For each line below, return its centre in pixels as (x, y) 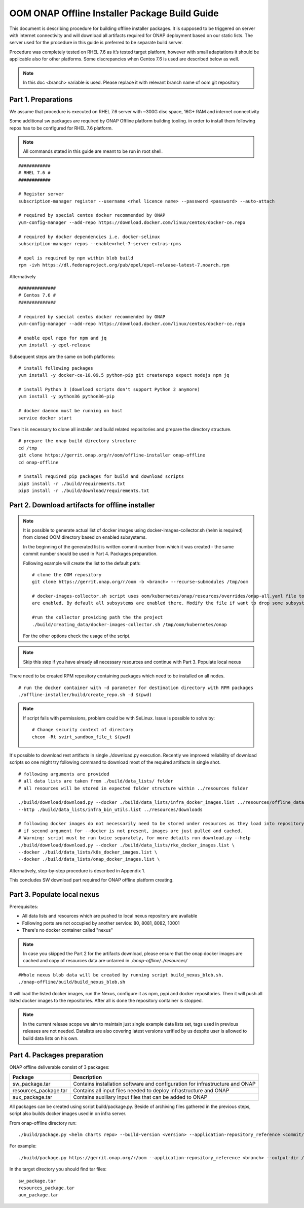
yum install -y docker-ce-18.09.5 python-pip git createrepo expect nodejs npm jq (124, 375)
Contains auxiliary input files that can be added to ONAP (140, 1097)
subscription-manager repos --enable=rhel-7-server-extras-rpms (100, 244)
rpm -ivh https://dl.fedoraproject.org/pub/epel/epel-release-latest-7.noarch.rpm (124, 265)
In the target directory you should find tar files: (58, 1169)
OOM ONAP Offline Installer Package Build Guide (114, 13)
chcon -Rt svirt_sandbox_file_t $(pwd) (82, 737)
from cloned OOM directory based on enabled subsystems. (85, 537)
